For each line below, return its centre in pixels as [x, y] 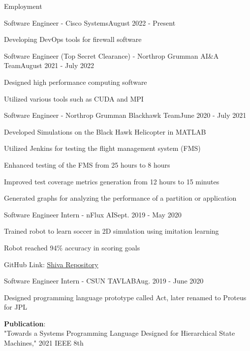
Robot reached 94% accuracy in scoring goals [72, 247]
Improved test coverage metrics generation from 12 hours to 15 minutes [112, 181]
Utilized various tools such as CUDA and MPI [74, 98]
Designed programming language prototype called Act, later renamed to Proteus [125, 297]
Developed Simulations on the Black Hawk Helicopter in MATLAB [105, 131]
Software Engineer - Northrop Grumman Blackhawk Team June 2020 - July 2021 [125, 115]
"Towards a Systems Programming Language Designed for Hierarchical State [120, 333]
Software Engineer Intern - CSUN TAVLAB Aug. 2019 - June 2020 [104, 281]
